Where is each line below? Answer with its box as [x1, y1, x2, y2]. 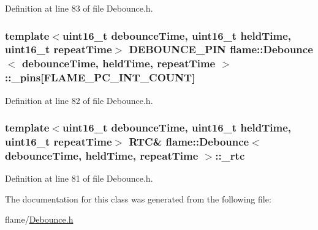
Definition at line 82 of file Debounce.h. [5, 94, 153, 106]
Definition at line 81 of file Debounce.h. [5, 172, 153, 185]
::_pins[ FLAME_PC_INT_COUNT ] [5, 70, 195, 85]
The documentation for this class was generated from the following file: [5, 192, 271, 205]
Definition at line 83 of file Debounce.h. [5, 2, 153, 14]
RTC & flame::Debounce [129, 134, 249, 149]
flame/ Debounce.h [5, 213, 74, 226]
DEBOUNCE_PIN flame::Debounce [129, 42, 313, 57]
